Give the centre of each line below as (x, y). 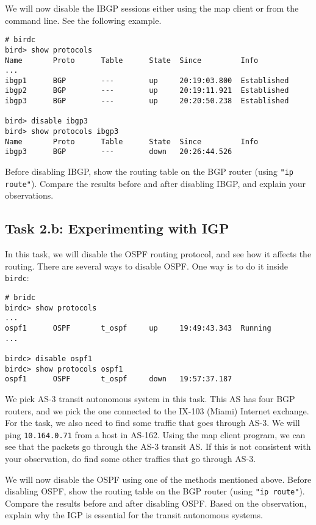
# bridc (20, 298)
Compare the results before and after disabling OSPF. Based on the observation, (156, 503)
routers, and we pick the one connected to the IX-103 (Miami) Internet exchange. (157, 410)
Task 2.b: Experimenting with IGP (117, 228)
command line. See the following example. (83, 20)
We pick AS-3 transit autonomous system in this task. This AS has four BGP (150, 398)
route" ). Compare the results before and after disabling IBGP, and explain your (156, 183)
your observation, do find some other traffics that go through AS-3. (131, 458)
